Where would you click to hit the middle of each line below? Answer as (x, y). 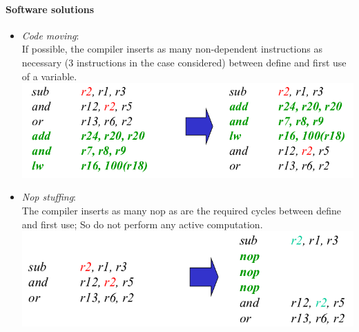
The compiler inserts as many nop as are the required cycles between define (181, 211)
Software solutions (50, 9)
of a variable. (49, 76)
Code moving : (50, 35)
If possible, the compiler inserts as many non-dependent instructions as (172, 49)
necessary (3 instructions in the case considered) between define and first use (184, 62)
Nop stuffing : (49, 197)
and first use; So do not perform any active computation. (142, 224)
